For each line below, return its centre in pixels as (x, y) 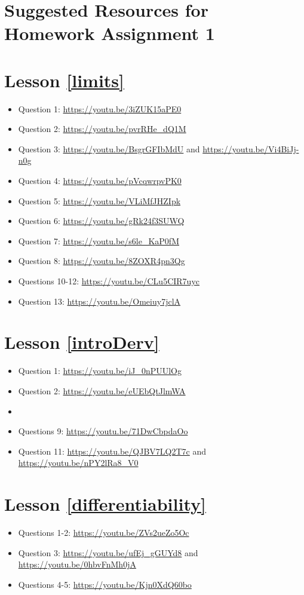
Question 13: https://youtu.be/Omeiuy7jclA (99, 301)
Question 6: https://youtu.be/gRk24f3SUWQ (101, 221)
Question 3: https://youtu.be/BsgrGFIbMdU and (109, 148)
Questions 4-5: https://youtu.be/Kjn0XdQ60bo (105, 584)
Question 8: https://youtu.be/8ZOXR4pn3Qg (102, 261)
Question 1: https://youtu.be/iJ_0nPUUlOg (100, 371)
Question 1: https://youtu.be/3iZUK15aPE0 (100, 108)
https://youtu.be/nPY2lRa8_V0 (78, 463)
